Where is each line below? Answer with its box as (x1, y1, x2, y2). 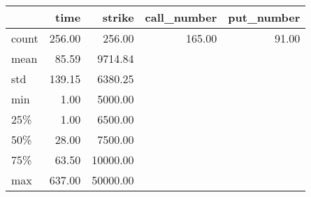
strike (102, 9, 134, 25)
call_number (145, 9, 217, 25)
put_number (228, 9, 301, 25)
